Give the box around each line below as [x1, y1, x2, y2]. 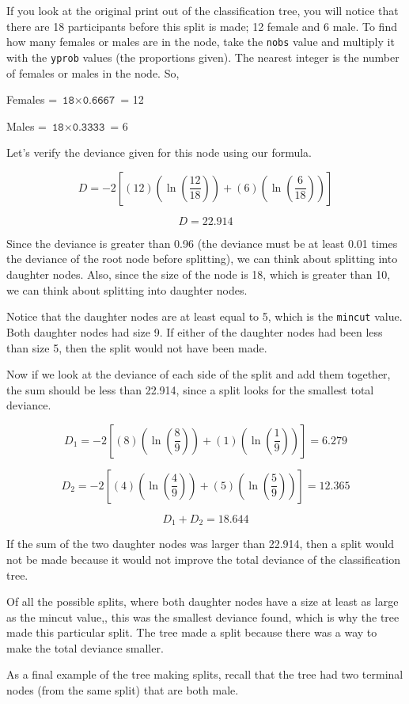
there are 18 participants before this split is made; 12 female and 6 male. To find [6, 17, 397, 34]
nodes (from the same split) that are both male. [6, 682, 239, 698]
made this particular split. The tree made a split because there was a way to [6, 624, 377, 641]
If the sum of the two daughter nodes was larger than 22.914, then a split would [6, 535, 395, 552]
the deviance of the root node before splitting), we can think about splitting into [6, 250, 398, 267]
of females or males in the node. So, [6, 64, 180, 81]
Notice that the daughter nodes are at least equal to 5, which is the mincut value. [6, 308, 403, 325]
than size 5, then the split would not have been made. [6, 339, 267, 356]
